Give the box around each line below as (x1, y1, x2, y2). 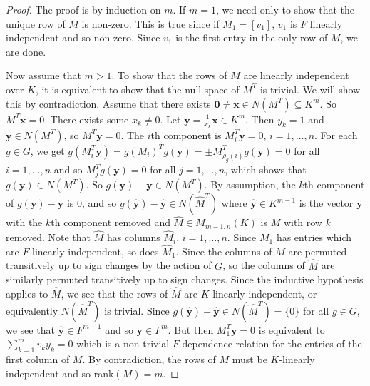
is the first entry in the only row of (175, 30, 328, 45)
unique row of (6, 16, 66, 31)
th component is (150, 127, 222, 142)
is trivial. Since (104, 303, 170, 318)
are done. (6, 44, 46, 59)
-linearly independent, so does (29, 243, 159, 258)
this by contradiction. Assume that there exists (6, 96, 211, 111)
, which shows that (225, 162, 307, 177)
